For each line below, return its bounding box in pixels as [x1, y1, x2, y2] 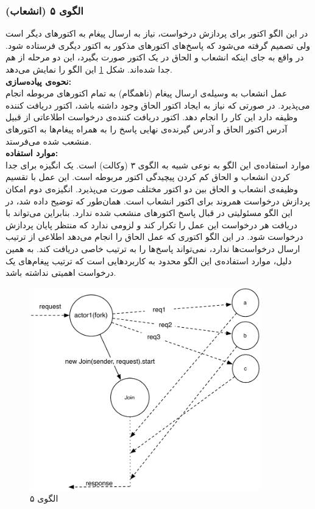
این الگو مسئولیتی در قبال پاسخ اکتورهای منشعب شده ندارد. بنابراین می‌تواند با [5, 206, 293, 219]
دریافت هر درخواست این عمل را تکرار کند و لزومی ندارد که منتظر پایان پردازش [5, 218, 297, 231]
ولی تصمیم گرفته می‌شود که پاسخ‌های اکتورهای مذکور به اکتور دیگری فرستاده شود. [5, 38, 311, 51]
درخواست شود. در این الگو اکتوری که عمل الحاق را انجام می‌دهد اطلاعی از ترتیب [5, 230, 303, 243]
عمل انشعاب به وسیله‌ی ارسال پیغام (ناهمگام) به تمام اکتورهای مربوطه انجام [5, 87, 288, 99]
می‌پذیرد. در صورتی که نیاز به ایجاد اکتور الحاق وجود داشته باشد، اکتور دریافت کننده [5, 98, 310, 111]
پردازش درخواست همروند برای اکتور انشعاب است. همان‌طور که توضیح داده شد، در [5, 194, 310, 207]
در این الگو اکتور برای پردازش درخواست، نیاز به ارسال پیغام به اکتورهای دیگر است [5, 27, 308, 40]
